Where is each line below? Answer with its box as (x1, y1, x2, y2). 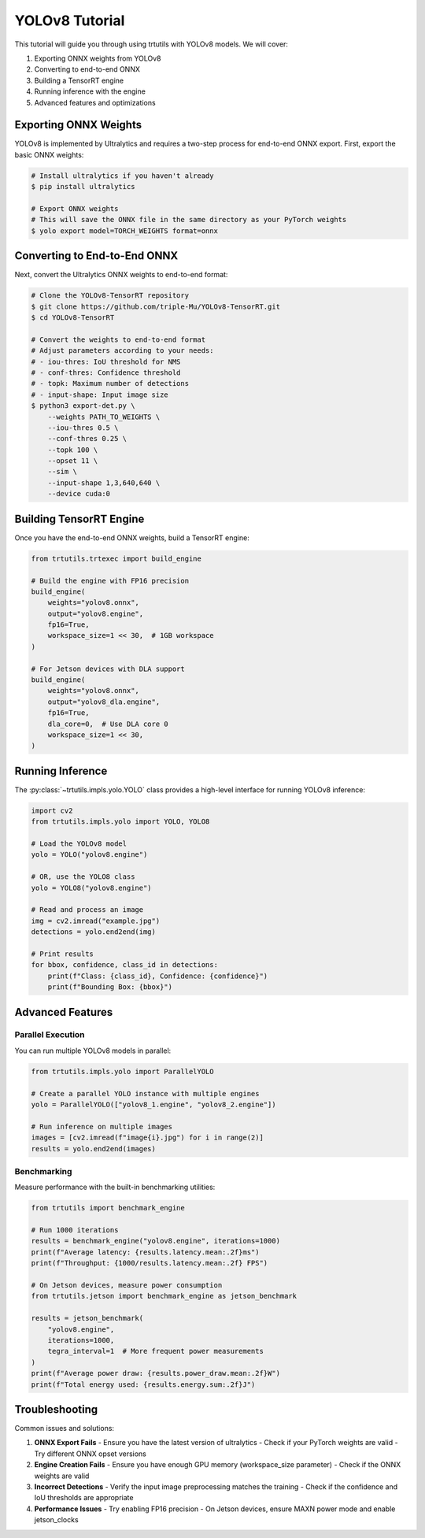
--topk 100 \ (47, 445, 98, 454)
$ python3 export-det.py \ (31, 402, 135, 410)
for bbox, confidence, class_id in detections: (31, 961, 218, 969)
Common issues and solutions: (14, 1424, 114, 1433)
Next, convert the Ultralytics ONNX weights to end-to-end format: (14, 270, 228, 280)
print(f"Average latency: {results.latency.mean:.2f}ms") (31, 1247, 260, 1256)
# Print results (31, 949, 94, 958)
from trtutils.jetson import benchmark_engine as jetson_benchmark (31, 1292, 297, 1301)
